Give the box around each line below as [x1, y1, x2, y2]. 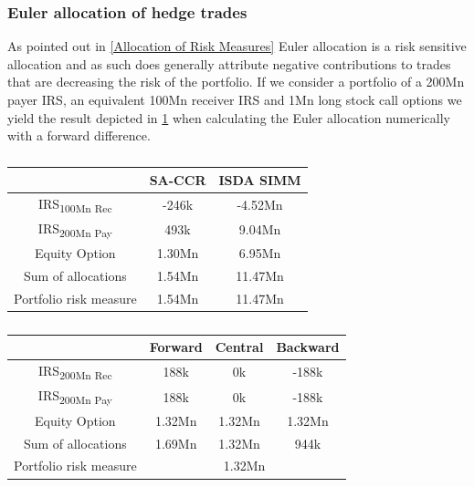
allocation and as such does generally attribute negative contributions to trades [7, 54, 451, 73]
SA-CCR [149, 170, 206, 189]
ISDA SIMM [218, 170, 301, 189]
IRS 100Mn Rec [38, 193, 112, 215]
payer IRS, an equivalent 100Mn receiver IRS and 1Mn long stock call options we [7, 90, 462, 109]
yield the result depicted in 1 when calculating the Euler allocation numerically [7, 108, 450, 127]
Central [215, 337, 264, 357]
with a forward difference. [7, 126, 151, 145]
